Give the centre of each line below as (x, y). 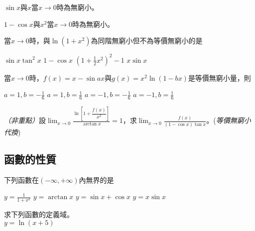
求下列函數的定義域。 (39, 214)
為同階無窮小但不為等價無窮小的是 (147, 41)
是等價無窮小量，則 (219, 77)
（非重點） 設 (25, 120)
